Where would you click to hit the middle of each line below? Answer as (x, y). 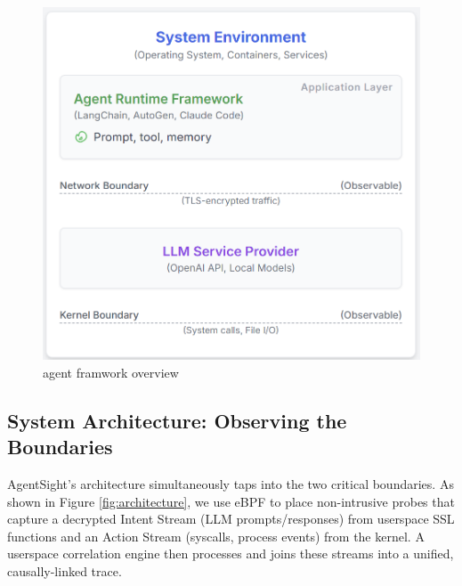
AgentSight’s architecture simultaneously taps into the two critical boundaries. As (231, 483)
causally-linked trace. (65, 570)
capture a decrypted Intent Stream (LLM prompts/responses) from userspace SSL (231, 519)
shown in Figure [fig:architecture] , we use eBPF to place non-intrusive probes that (231, 501)
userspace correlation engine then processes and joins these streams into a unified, (231, 553)
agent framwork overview (111, 372)
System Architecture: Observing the (177, 420)
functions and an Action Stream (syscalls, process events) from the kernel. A (216, 536)
